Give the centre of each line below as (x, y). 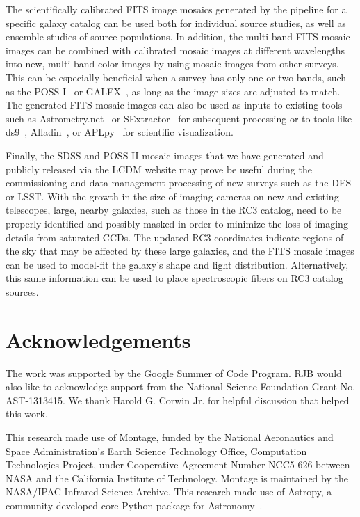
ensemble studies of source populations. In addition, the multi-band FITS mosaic (178, 37)
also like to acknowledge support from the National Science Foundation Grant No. (181, 387)
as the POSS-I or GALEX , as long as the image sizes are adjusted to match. (173, 91)
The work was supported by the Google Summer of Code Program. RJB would (174, 373)
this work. (27, 414)
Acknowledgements (98, 339)
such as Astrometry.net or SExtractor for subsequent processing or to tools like (179, 118)
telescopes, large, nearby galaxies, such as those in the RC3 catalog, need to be (174, 210)
